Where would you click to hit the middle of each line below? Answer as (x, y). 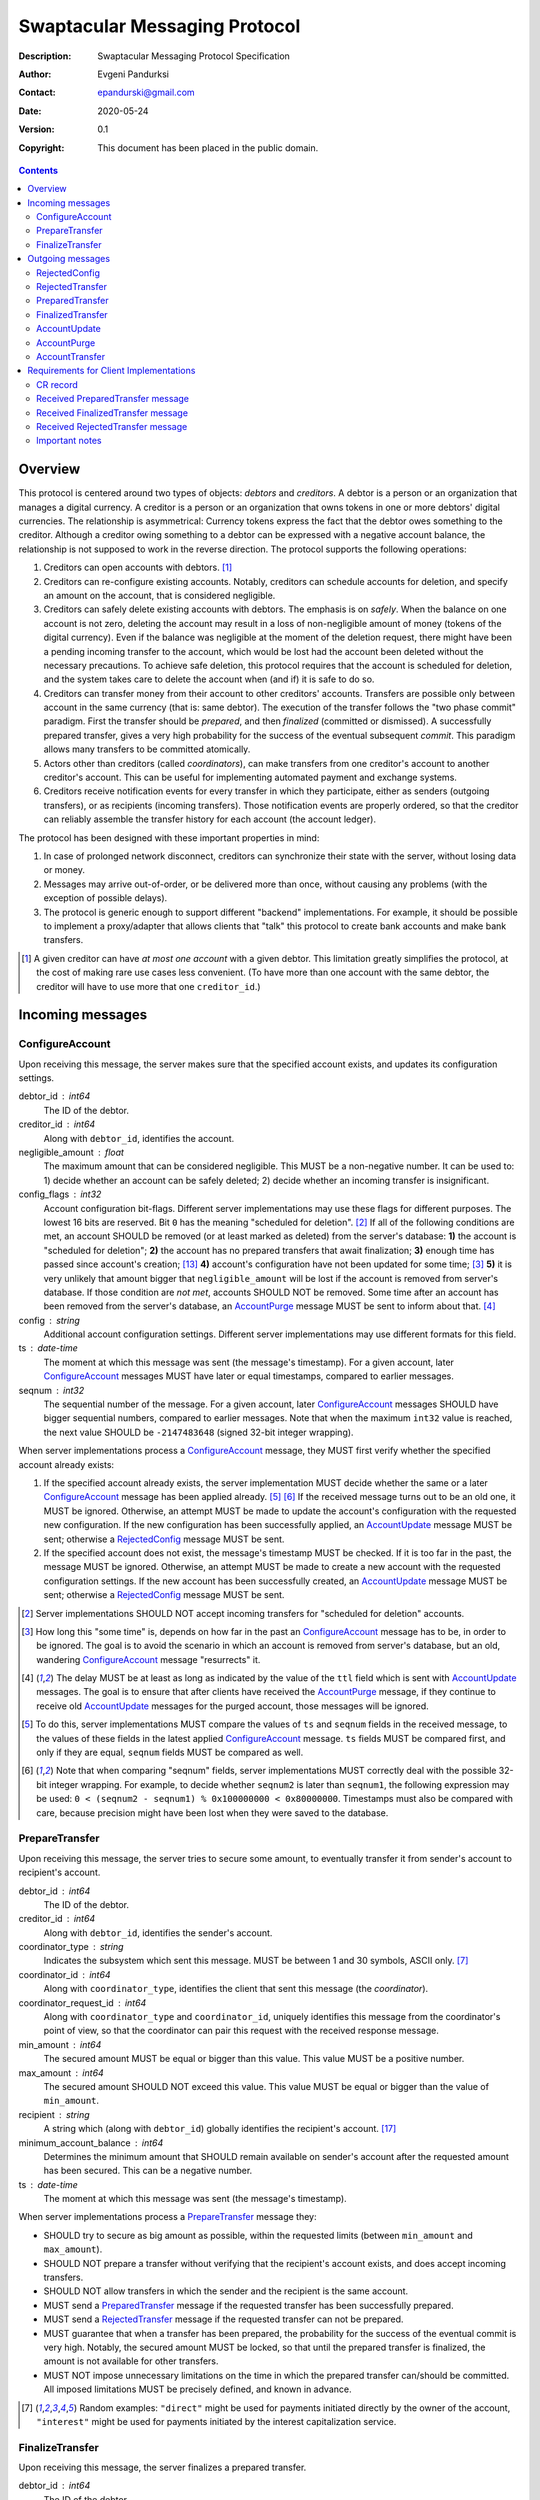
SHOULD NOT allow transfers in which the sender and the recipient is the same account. (226, 2291)
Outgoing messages (68, 259)
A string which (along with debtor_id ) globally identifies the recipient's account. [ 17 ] (220, 2129)
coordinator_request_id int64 (82, 2002)
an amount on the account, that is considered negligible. (159, 595)
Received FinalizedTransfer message (112, 412)
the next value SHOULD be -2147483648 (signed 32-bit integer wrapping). (198, 1432)
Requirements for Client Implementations (111, 371)
